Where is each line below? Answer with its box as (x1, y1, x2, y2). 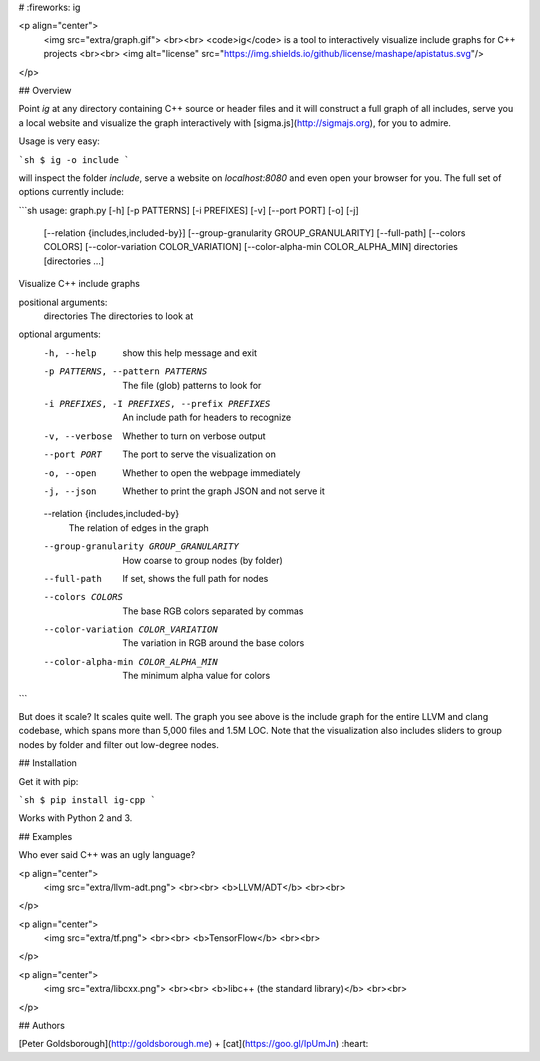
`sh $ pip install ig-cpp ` (18, 794, 157, 805)
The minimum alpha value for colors (122, 670, 271, 682)
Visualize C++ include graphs (18, 278, 140, 290)
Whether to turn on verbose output (122, 430, 266, 442)
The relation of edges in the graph (68, 521, 209, 534)
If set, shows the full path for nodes (122, 572, 269, 584)
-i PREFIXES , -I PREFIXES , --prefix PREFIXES (43, 398, 271, 409)
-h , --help (43, 347, 97, 359)
